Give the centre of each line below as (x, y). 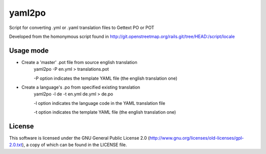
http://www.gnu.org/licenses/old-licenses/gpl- (197, 138)
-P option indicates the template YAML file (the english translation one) (105, 78)
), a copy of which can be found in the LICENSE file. (75, 145)
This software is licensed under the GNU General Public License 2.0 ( (79, 138)
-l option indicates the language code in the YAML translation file (100, 103)
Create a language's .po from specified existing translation (81, 87)
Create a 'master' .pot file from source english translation (79, 62)
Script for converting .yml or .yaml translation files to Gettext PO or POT (82, 28)
